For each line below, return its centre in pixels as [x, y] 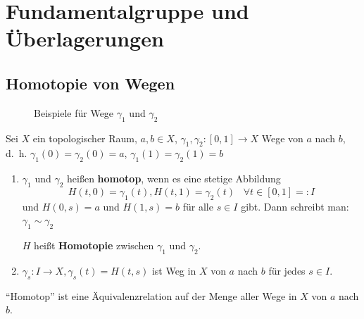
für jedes [287, 270]
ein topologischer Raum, [85, 138]
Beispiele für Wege [74, 112]
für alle [198, 206]
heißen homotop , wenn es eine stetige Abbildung [174, 179]
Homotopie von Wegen [90, 83]
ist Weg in [174, 270]
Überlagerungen [85, 38]
